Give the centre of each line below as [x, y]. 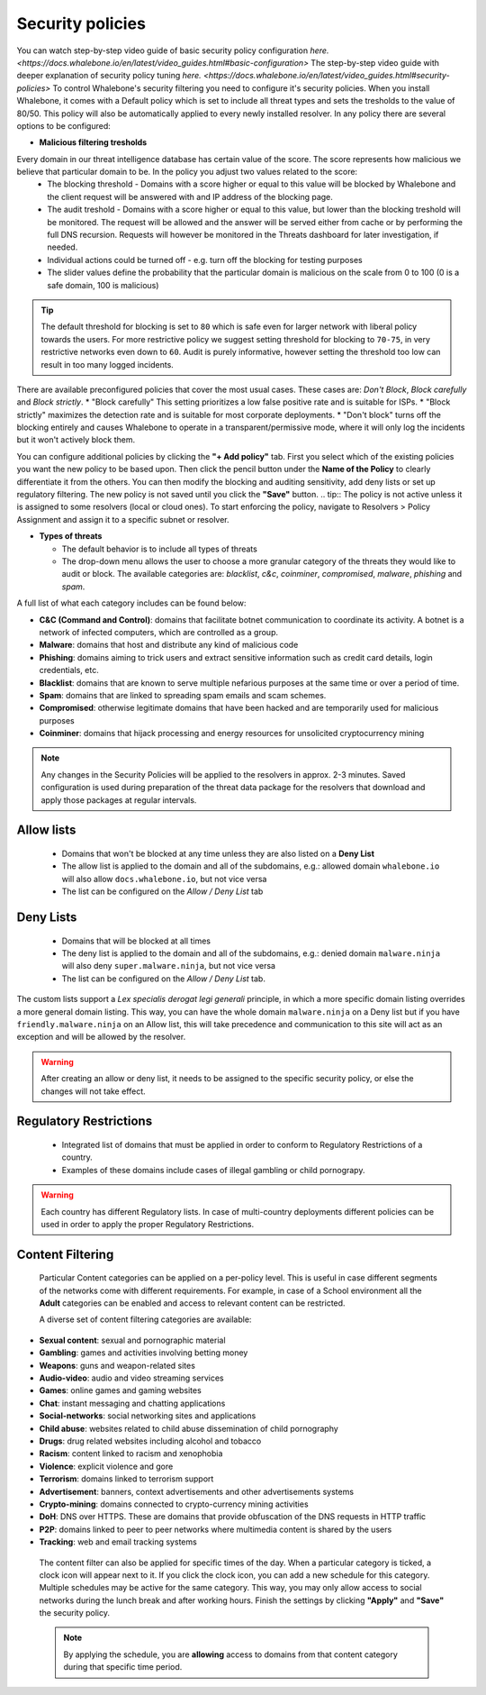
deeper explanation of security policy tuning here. [109, 76]
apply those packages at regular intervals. [119, 800]
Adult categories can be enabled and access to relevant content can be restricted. [192, 1303]
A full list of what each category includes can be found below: [131, 603]
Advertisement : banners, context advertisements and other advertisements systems [197, 1491]
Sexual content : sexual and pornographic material [132, 1340]
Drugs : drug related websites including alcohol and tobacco [150, 1441]
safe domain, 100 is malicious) [103, 285]
